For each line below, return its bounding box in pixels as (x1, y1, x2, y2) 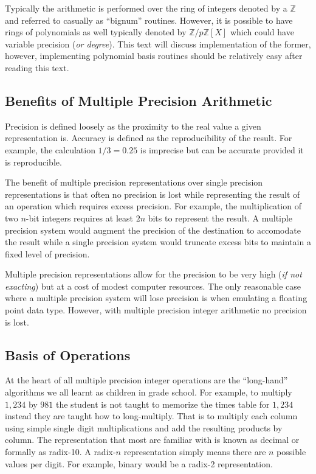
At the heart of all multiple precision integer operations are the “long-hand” (5, 374, 288, 386)
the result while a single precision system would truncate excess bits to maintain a (5, 235, 311, 248)
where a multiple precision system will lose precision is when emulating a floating (5, 291, 307, 304)
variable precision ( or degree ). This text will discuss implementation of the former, (5, 37, 311, 50)
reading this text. (5, 61, 69, 74)
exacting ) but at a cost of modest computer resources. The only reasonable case (5, 279, 301, 292)
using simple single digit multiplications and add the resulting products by (5, 421, 283, 434)
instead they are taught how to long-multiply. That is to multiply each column (5, 410, 298, 422)
